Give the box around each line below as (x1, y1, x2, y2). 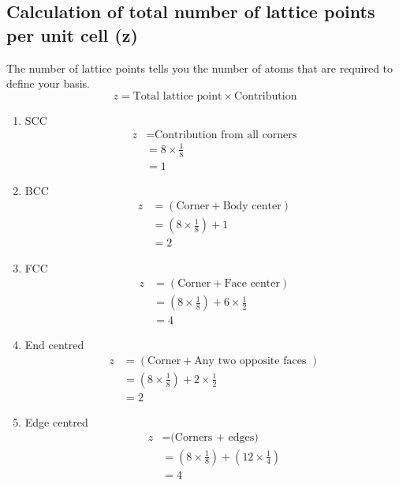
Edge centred (24, 413, 88, 430)
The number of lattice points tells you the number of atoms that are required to (6, 59, 393, 76)
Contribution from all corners (155, 130, 297, 141)
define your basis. (6, 75, 90, 92)
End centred (24, 336, 84, 353)
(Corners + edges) (170, 432, 259, 444)
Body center (222, 201, 282, 212)
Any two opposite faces (194, 355, 307, 367)
